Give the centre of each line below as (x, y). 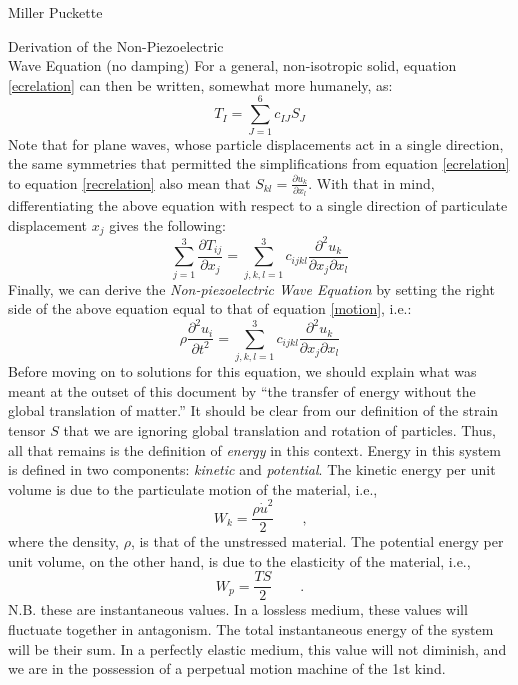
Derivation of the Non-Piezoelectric (116, 45)
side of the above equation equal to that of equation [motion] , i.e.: (210, 308)
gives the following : (167, 225)
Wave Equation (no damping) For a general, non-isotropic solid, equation (232, 65)
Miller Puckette (55, 12)
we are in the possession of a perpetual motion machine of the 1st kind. (227, 668)
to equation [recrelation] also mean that (129, 182)
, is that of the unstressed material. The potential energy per (317, 541)
